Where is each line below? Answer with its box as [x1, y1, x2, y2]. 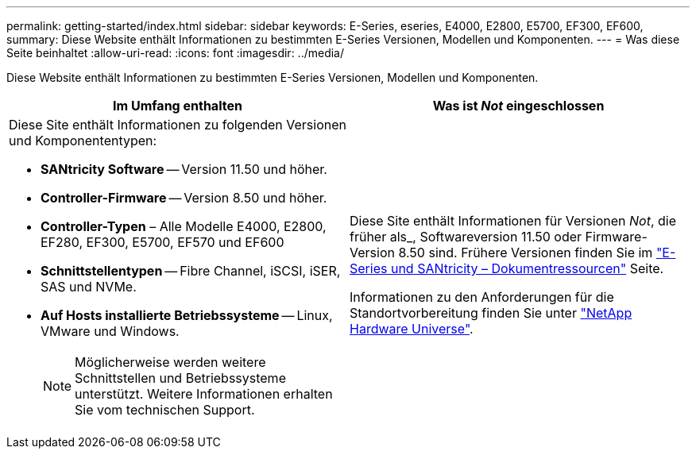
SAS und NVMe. [41, 279, 137, 295]
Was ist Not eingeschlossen [432, 98, 605, 114]
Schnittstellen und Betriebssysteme [75, 370, 286, 386]
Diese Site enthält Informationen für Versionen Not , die [350, 213, 677, 229]
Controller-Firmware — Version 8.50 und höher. [41, 190, 327, 206]
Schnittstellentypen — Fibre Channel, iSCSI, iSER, [41, 263, 341, 279]
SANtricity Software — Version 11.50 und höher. [41, 161, 327, 177]
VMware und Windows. [41, 323, 180, 339]
